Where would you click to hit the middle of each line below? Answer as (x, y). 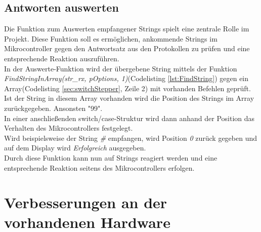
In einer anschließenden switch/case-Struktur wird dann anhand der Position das (129, 118)
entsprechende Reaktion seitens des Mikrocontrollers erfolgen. (99, 167)
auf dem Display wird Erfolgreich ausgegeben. (75, 148)
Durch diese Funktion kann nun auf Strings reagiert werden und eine (111, 157)
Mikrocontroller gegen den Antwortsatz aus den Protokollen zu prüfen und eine (127, 48)
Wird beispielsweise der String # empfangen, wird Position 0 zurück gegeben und (131, 138)
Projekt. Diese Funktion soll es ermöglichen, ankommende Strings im (111, 38)
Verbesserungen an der (86, 202)
